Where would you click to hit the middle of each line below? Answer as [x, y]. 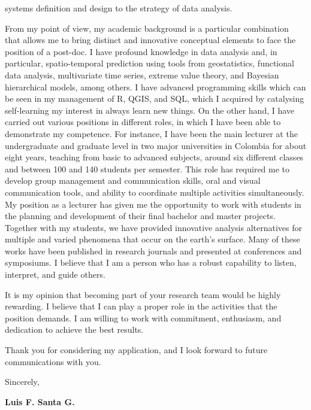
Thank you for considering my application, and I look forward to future [136, 350]
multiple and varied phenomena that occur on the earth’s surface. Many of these [153, 239]
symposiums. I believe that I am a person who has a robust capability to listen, [151, 262]
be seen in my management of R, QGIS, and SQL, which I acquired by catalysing [155, 98]
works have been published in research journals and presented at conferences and [153, 250]
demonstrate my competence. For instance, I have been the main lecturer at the [151, 133]
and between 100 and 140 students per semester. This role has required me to [147, 168]
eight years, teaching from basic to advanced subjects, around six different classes [154, 157]
